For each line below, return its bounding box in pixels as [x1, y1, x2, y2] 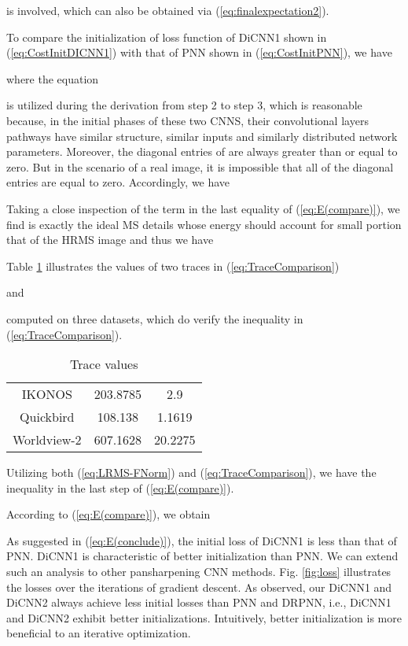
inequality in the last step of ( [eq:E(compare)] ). [6, 479, 234, 496]
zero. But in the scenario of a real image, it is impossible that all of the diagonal [6, 158, 394, 175]
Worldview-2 [13, 430, 82, 449]
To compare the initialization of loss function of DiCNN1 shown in [6, 28, 327, 45]
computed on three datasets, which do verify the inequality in [6, 310, 303, 327]
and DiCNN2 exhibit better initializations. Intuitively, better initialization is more [6, 609, 402, 626]
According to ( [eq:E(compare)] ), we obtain [6, 506, 211, 522]
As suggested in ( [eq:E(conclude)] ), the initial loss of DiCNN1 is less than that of [6, 532, 397, 548]
